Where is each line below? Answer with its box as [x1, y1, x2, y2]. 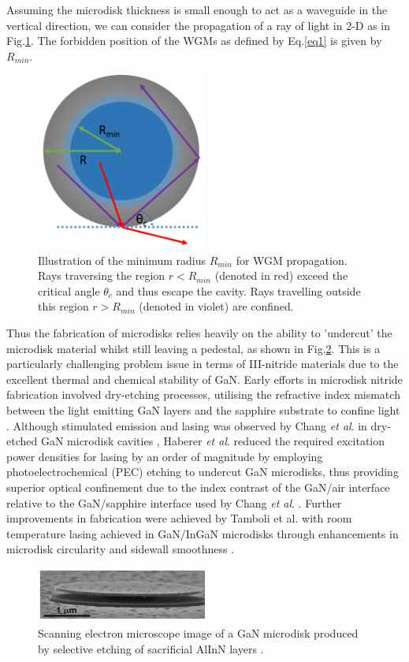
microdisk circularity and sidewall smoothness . [6, 541, 235, 557]
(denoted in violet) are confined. [139, 298, 294, 314]
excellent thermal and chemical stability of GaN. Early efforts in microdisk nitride [6, 370, 403, 387]
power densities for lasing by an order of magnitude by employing [6, 448, 323, 464]
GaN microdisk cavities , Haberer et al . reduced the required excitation [40, 433, 385, 449]
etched [6, 433, 38, 449]
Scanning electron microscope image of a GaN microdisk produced [38, 625, 359, 642]
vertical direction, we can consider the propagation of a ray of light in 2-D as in [6, 17, 391, 33]
